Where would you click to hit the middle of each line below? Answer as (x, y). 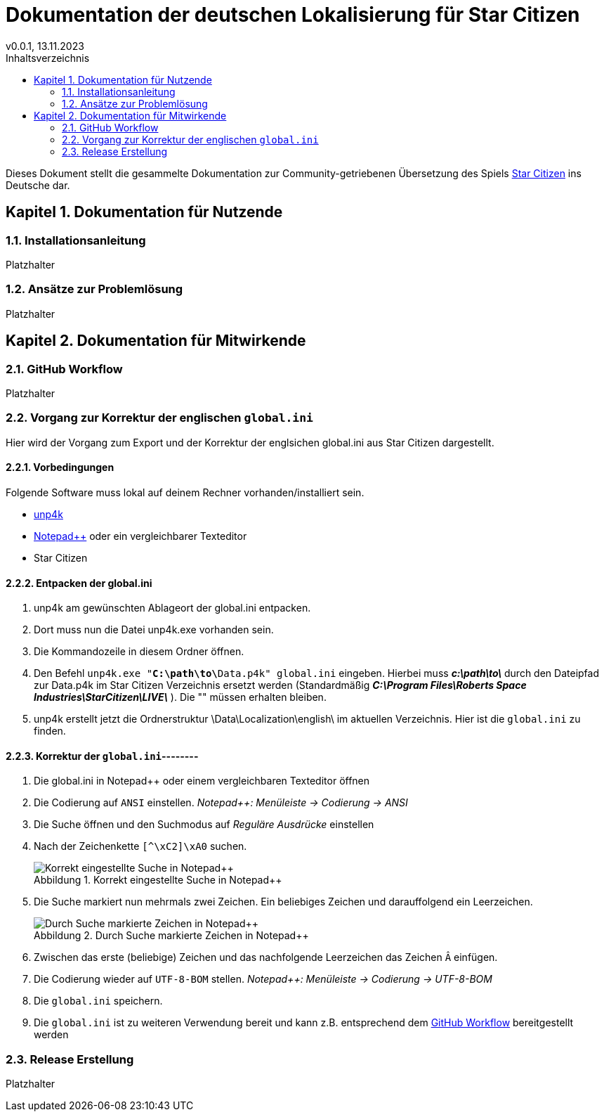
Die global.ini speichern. (98, 1001)
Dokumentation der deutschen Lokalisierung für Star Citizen (293, 15)
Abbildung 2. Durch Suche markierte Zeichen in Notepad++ (171, 936)
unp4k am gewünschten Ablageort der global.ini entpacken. (172, 608)
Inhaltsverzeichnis (48, 58)
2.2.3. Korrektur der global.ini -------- (102, 756)
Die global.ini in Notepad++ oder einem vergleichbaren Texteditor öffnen (202, 781)
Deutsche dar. (38, 185)
